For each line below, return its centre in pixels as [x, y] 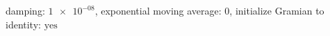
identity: [23, 24]
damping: [25, 10]
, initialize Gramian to [277, 10]
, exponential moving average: [158, 10]
